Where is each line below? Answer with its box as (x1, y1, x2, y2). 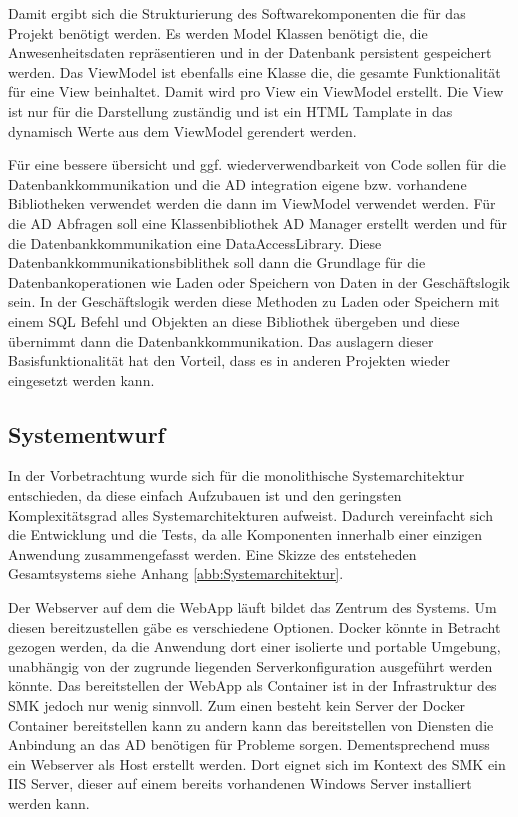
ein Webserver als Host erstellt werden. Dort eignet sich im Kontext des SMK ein (8, 753, 506, 774)
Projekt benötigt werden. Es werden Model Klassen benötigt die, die (8, 22, 428, 43)
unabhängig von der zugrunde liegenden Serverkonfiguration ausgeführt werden (8, 655, 493, 676)
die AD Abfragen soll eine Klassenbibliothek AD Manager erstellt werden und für (8, 212, 508, 233)
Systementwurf (8, 418, 165, 449)
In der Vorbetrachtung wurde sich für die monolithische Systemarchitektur (8, 465, 465, 486)
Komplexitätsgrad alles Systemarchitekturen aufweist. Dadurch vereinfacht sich (8, 504, 493, 525)
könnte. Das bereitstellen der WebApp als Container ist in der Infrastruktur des (8, 675, 497, 696)
